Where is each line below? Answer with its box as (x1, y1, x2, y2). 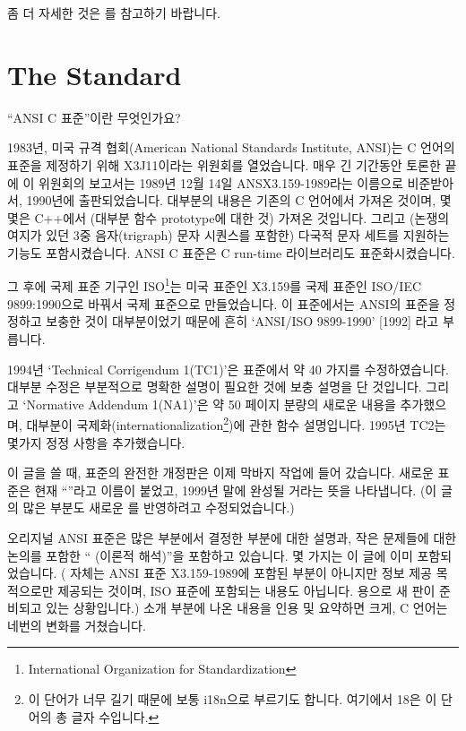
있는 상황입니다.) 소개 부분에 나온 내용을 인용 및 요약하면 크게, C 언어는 (46, 598, 448, 617)
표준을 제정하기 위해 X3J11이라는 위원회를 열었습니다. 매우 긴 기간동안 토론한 (7, 155, 441, 174)
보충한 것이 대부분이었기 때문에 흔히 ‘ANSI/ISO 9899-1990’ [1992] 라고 (46, 312, 439, 331)
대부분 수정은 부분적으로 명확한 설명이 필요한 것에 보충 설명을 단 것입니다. (7, 377, 422, 396)
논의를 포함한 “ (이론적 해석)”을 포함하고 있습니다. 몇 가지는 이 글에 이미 (7, 546, 413, 564)
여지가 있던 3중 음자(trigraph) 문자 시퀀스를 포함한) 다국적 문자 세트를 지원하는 (7, 226, 450, 245)
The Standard (7, 56, 182, 92)
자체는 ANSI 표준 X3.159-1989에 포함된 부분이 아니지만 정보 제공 (70, 563, 432, 582)
